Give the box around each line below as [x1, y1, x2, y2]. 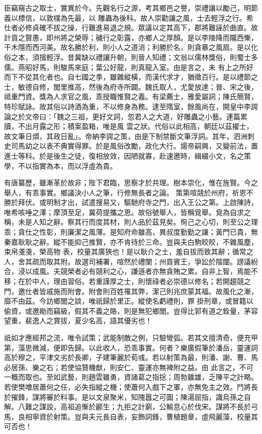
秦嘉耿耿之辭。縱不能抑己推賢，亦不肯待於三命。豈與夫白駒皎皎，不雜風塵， [4, 236, 258, 247]
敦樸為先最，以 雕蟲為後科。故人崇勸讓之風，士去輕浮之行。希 [46, 12, 253, 23]
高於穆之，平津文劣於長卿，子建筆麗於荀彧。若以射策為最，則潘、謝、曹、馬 [4, 352, 258, 363]
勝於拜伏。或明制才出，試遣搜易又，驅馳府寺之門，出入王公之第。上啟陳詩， [4, 197, 258, 207]
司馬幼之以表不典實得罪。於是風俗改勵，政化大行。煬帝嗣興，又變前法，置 [11, 140, 258, 151]
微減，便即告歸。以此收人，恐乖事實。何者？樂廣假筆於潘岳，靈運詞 [32, 342, 258, 352]
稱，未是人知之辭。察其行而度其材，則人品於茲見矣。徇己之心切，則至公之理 [4, 216, 258, 227]
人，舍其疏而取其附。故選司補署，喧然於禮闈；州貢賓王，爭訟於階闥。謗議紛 [4, 256, 258, 266]
